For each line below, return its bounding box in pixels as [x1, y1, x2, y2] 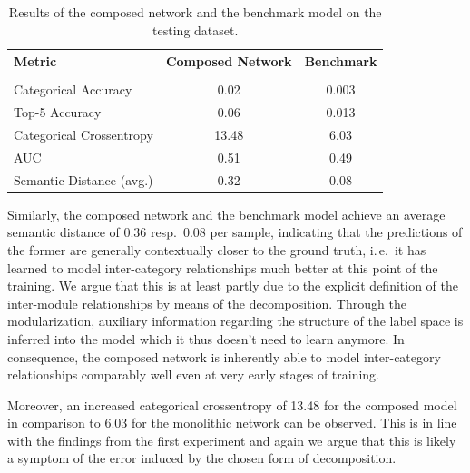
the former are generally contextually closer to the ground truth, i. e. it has [7, 240, 426, 259]
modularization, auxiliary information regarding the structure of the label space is [7, 311, 464, 330]
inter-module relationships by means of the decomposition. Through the [7, 293, 406, 312]
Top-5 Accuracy [14, 103, 102, 122]
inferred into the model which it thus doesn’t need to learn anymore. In [7, 329, 405, 348]
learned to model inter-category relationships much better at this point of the [7, 258, 438, 277]
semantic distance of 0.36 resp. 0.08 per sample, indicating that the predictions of [7, 222, 463, 241]
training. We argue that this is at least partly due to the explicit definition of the [7, 276, 458, 295]
